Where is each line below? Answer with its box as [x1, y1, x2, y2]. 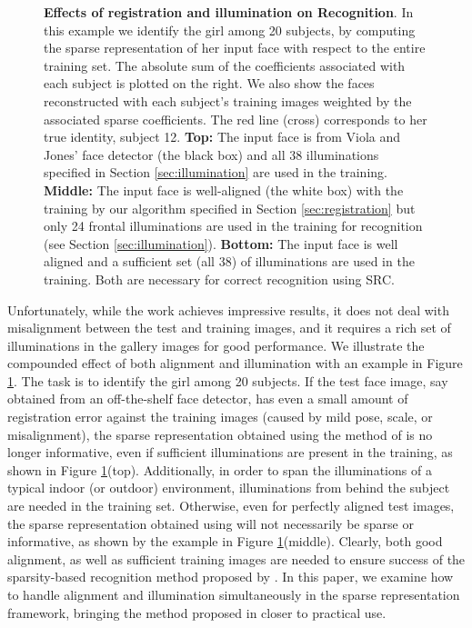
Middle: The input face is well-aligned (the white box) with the [44, 180, 404, 199]
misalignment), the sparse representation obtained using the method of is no [7, 424, 433, 444]
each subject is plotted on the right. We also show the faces [44, 74, 375, 93]
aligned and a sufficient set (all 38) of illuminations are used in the [44, 252, 415, 271]
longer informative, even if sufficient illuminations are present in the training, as [7, 443, 453, 462]
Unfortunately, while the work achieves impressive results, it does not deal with [7, 300, 449, 319]
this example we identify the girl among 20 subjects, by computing [44, 20, 416, 39]
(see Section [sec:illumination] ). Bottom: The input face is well [44, 234, 398, 253]
